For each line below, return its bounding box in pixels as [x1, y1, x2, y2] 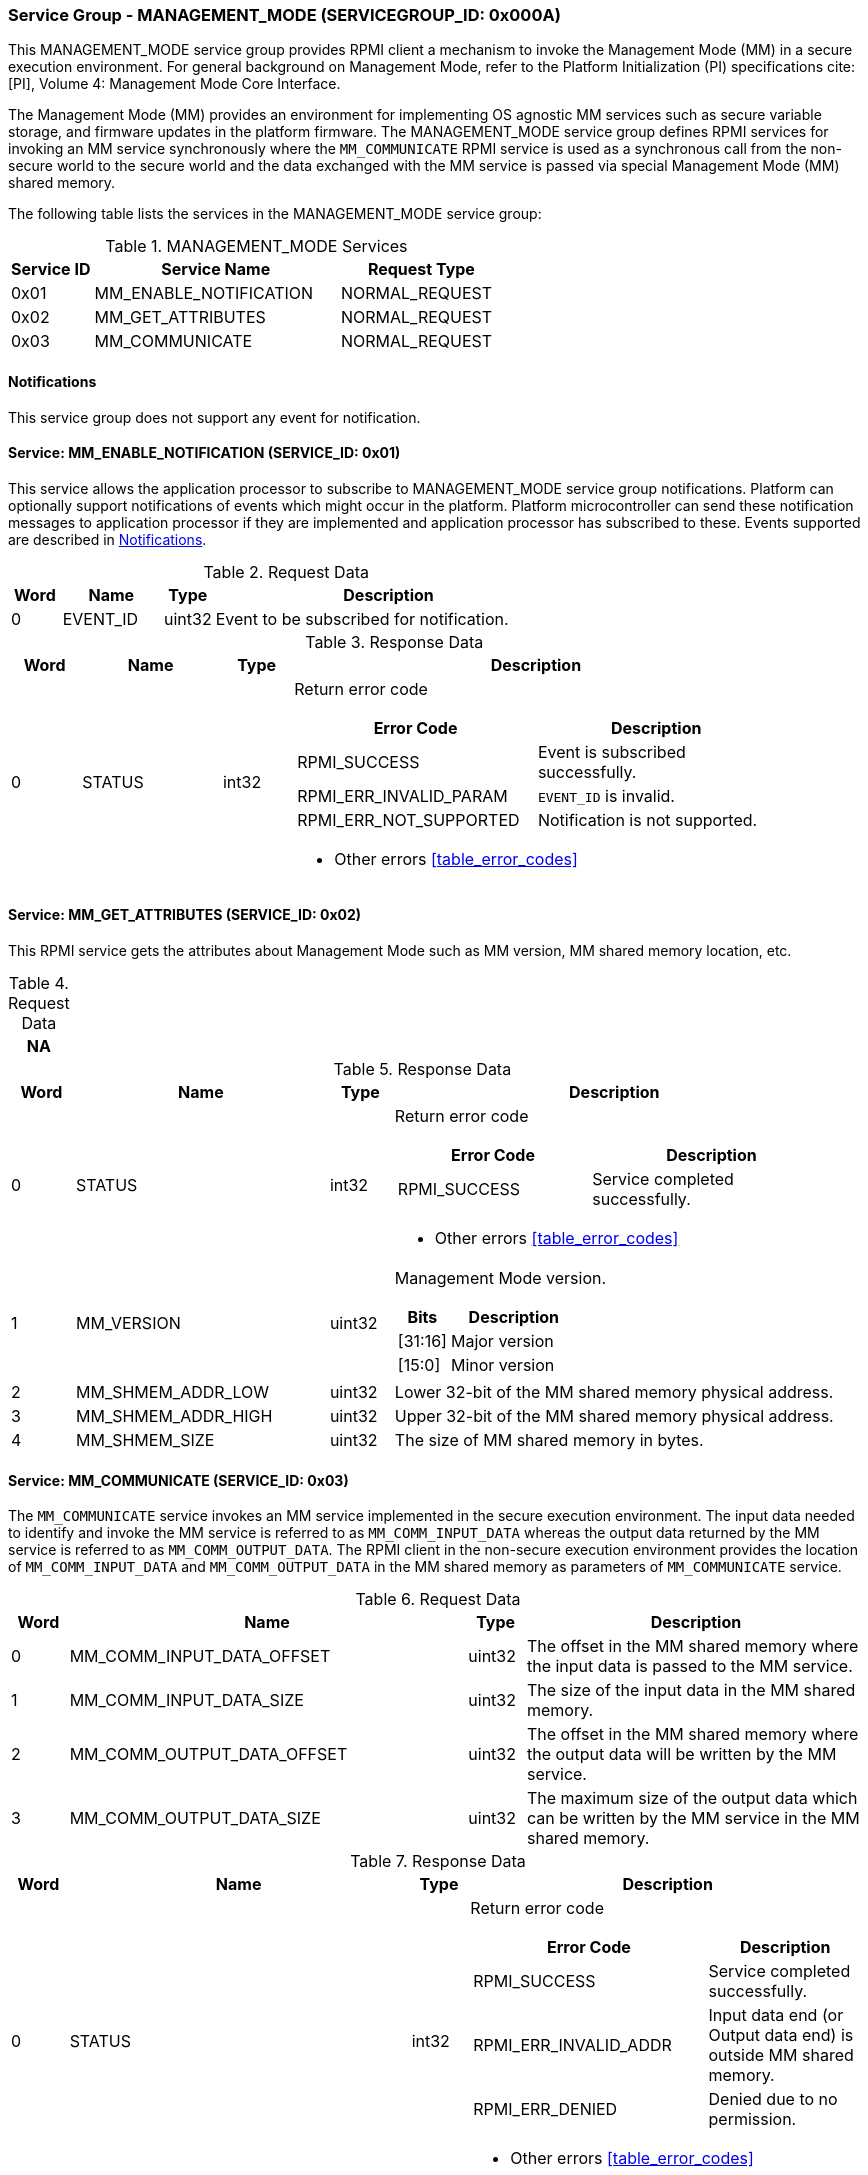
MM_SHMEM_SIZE [75, 1430, 215, 1451]
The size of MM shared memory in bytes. [394, 1430, 704, 1451]
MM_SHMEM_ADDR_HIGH [75, 1406, 273, 1427]
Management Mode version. [394, 1268, 607, 1289]
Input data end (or [708, 2005, 844, 2026]
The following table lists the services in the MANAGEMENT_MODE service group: [8, 205, 542, 223]
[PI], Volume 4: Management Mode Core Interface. [8, 75, 341, 93]
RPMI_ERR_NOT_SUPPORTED [297, 809, 520, 830]
